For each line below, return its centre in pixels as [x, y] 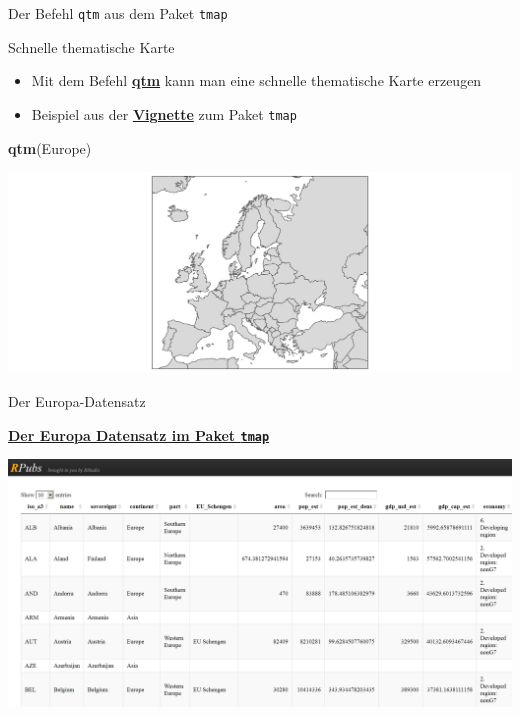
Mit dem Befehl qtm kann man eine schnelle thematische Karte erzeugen [256, 80]
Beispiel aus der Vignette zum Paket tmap [164, 113]
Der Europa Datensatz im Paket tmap [139, 434]
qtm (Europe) [50, 147]
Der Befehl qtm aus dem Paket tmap [118, 13]
